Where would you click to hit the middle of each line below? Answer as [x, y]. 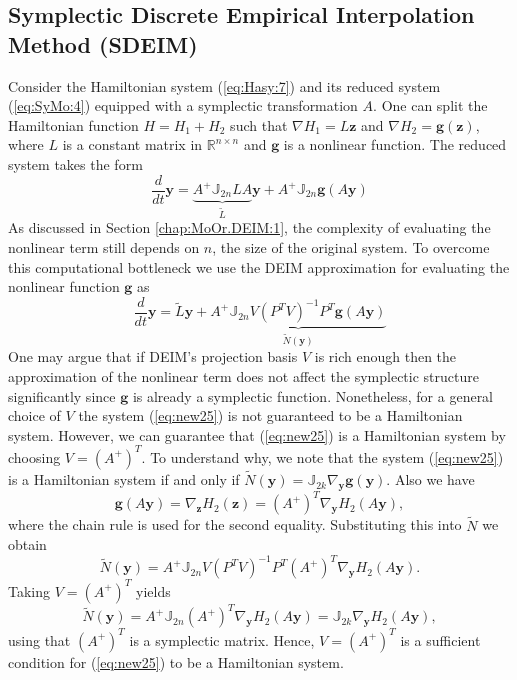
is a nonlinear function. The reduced [395, 144]
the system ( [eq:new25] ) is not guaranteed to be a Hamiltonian [270, 415]
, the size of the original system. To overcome [351, 247]
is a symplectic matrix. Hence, [222, 639]
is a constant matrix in [132, 144]
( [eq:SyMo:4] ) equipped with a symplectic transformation [183, 105]
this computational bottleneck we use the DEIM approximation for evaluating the [259, 266]
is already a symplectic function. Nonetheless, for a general [313, 395]
